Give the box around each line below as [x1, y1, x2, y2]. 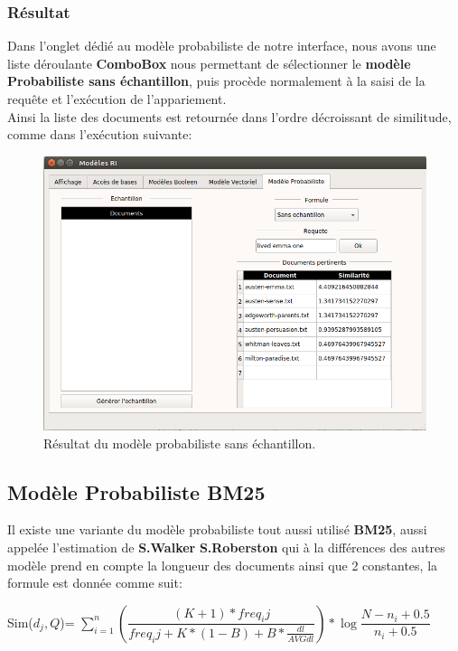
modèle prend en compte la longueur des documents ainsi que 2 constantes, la [7, 555, 438, 574]
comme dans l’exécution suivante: [7, 125, 192, 144]
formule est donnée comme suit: [7, 573, 182, 592]
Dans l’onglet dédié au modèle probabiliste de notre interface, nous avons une [7, 36, 436, 55]
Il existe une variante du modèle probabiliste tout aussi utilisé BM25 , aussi [7, 520, 427, 539]
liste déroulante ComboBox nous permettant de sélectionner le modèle [7, 53, 411, 72]
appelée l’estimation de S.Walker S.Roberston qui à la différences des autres [7, 537, 445, 556]
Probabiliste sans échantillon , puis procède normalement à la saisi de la [7, 71, 425, 90]
